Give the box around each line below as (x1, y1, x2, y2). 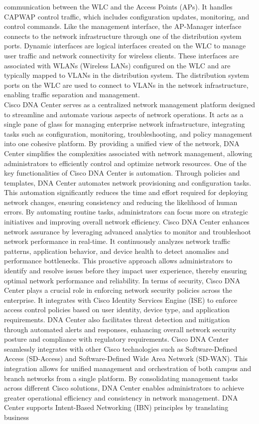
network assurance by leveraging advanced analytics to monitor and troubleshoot (4, 226, 251, 236)
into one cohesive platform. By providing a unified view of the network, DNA (4, 138, 240, 149)
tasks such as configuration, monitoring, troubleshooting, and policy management (4, 128, 253, 139)
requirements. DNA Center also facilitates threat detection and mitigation (4, 314, 230, 324)
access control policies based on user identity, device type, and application (4, 304, 230, 315)
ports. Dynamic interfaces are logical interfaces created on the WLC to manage (4, 40, 246, 51)
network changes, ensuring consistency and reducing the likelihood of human (4, 197, 238, 207)
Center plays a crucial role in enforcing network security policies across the (4, 285, 232, 295)
